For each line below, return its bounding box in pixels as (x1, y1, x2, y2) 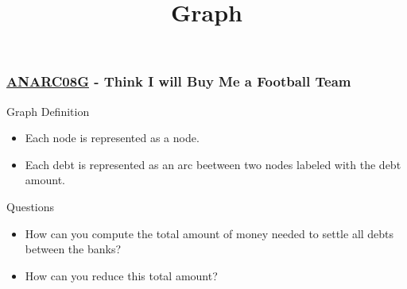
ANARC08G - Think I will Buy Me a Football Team (6, 71, 351, 91)
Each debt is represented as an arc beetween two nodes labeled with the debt (25, 156, 401, 172)
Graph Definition (6, 102, 90, 119)
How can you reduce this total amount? (25, 267, 218, 283)
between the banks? (25, 241, 122, 257)
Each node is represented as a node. (25, 129, 200, 146)
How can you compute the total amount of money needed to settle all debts (25, 225, 394, 241)
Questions (6, 198, 55, 215)
